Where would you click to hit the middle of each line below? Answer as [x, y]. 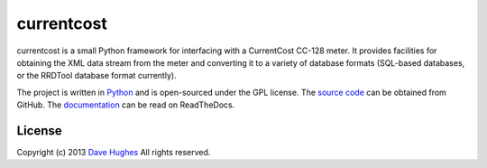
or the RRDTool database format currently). [96, 76]
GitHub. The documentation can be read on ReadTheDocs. [126, 105]
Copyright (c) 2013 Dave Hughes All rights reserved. [114, 153]
